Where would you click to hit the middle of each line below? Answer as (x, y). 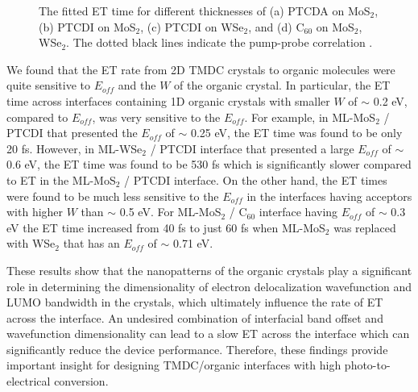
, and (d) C (276, 26)
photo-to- (367, 365)
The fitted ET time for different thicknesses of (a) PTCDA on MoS (205, 10)
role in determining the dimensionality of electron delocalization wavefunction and (209, 286)
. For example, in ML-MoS (310, 117)
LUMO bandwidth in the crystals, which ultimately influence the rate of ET (195, 302)
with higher (35, 212)
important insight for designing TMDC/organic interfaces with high (174, 365)
